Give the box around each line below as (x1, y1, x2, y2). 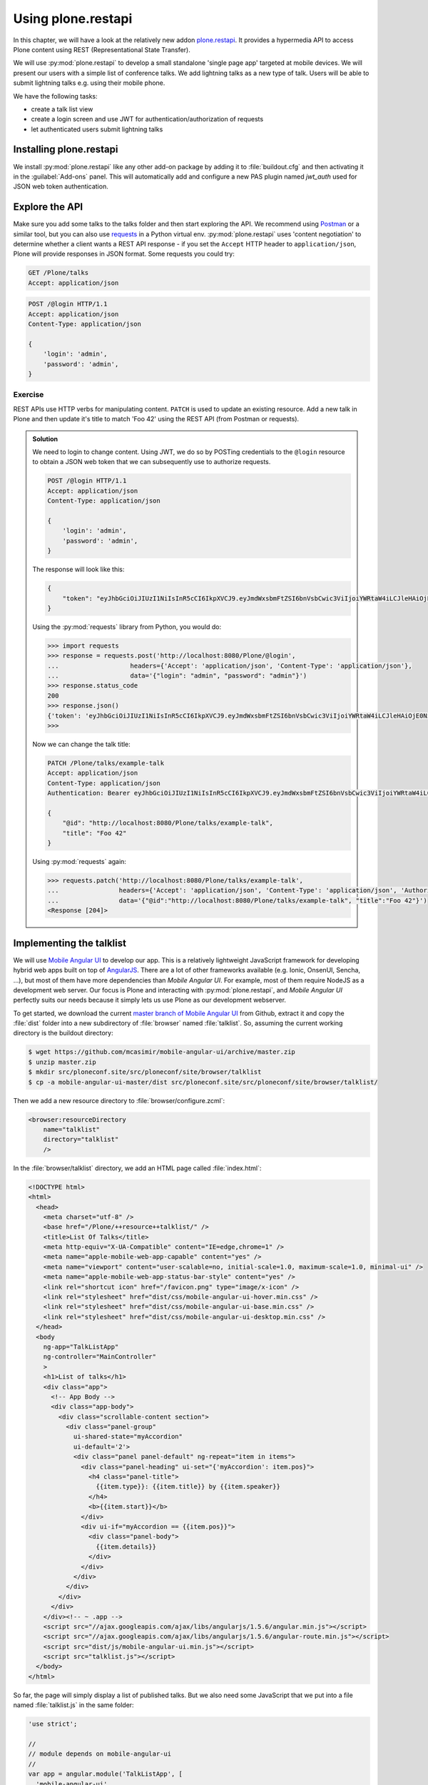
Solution (32, 434, 58, 443)
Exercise (13, 390, 44, 400)
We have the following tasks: (13, 91, 98, 100)
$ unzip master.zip (28, 1057, 96, 1066)
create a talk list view (31, 104, 93, 114)
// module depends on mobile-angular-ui (28, 1750, 171, 1758)
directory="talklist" (43, 1135, 119, 1144)
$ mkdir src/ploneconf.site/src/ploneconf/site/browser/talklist (28, 1068, 262, 1076)
